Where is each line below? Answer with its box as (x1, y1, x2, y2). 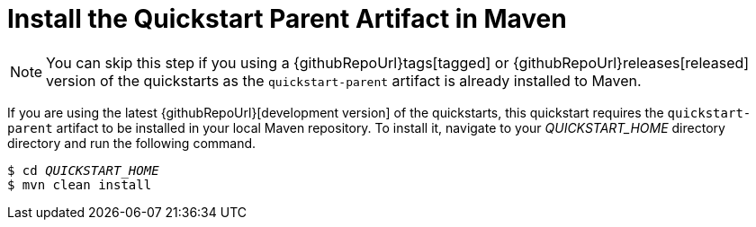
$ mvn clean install (7, 177, 152, 192)
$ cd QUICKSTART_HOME (7, 162, 159, 178)
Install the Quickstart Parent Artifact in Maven (7, 4, 567, 34)
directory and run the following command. (7, 135, 256, 151)
